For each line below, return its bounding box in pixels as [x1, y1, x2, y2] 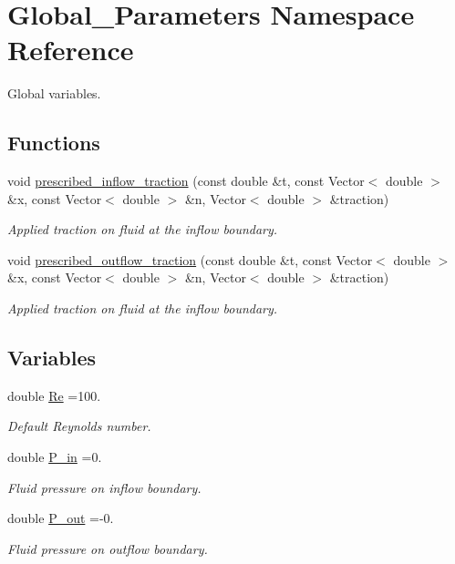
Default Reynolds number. [7, 416, 151, 436]
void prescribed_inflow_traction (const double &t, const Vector [7, 171, 365, 190]
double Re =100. [7, 385, 101, 405]
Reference [7, 31, 134, 68]
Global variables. [7, 84, 101, 103]
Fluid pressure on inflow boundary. [7, 477, 202, 497]
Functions [7, 128, 100, 157]
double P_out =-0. [7, 508, 114, 528]
